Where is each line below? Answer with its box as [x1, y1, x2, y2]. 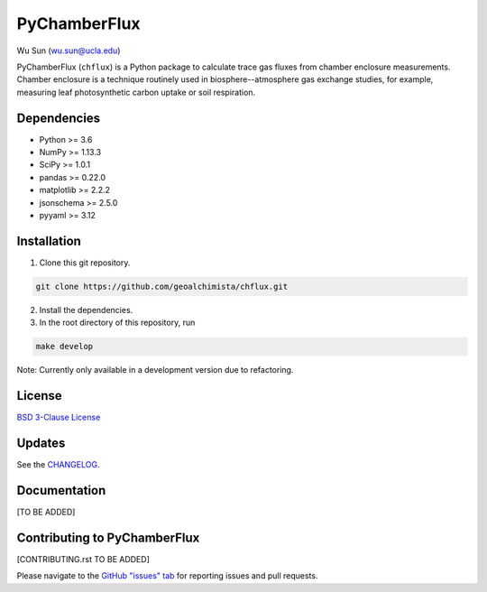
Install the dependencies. [39, 304, 133, 315]
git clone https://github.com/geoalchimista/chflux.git [35, 281, 289, 291]
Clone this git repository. [39, 257, 131, 268]
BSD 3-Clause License [16, 412, 101, 423]
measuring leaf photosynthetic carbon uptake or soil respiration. [16, 87, 256, 97]
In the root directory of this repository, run [39, 317, 196, 328]
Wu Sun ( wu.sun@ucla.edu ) [16, 45, 121, 56]
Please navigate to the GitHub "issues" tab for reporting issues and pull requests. [16, 570, 318, 581]
